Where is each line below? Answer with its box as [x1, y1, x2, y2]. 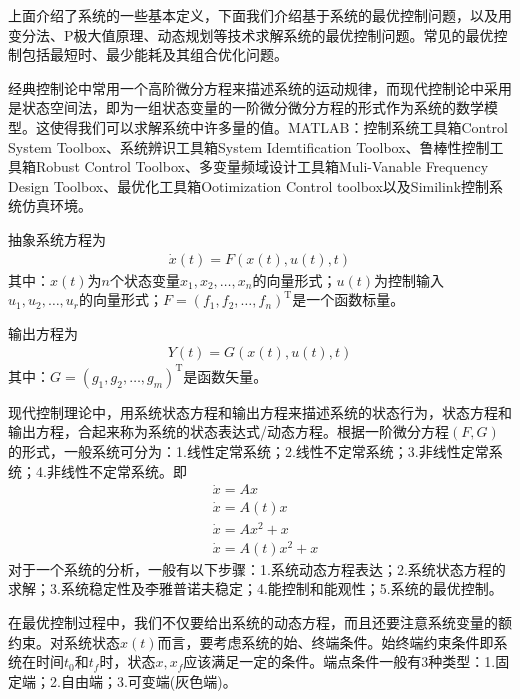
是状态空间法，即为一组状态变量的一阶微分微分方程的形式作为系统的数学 [8, 97, 484, 118]
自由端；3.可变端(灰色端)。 [60, 670, 237, 691]
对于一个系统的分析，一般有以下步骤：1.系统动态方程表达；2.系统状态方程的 [8, 558, 506, 579]
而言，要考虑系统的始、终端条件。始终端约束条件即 [157, 631, 494, 652]
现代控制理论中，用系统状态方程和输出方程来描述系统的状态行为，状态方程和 [8, 401, 512, 422]
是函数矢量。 [183, 365, 268, 386]
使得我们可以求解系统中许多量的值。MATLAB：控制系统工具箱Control [49, 116, 508, 137]
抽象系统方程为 [8, 228, 106, 249]
